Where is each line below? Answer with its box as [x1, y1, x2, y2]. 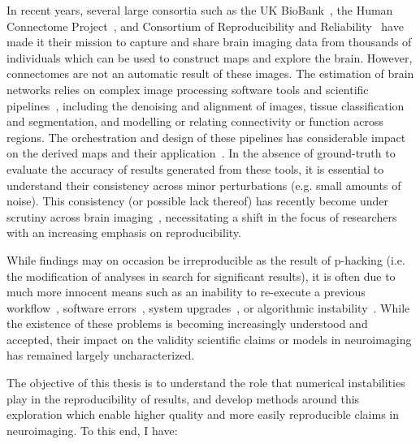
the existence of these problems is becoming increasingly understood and [6, 315, 368, 332]
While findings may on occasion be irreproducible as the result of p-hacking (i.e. [6, 251, 405, 268]
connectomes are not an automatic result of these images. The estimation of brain [6, 65, 414, 82]
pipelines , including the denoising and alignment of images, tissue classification [6, 97, 405, 114]
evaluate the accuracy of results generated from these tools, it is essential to [6, 160, 384, 177]
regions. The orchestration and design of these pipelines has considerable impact [6, 128, 406, 145]
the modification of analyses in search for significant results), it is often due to [6, 267, 396, 284]
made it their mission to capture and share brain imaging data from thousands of [6, 33, 412, 50]
